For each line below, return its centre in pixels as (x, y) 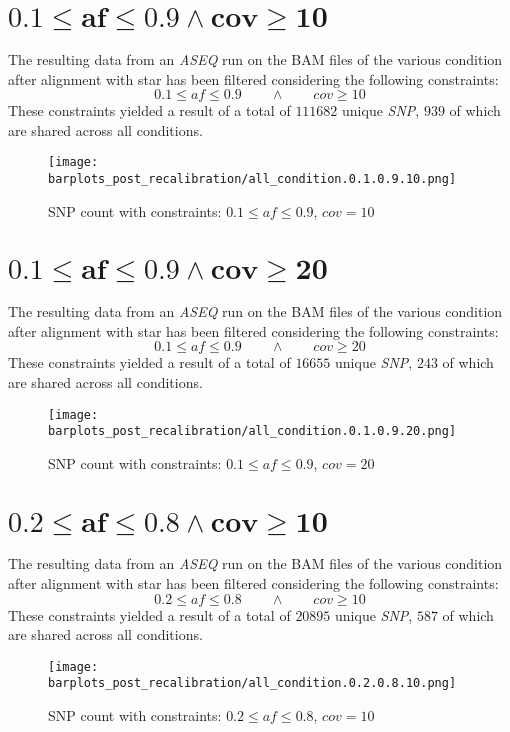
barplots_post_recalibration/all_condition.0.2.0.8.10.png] (252, 683)
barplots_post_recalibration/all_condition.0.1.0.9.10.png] (252, 178)
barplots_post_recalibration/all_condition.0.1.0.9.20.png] (252, 431)
